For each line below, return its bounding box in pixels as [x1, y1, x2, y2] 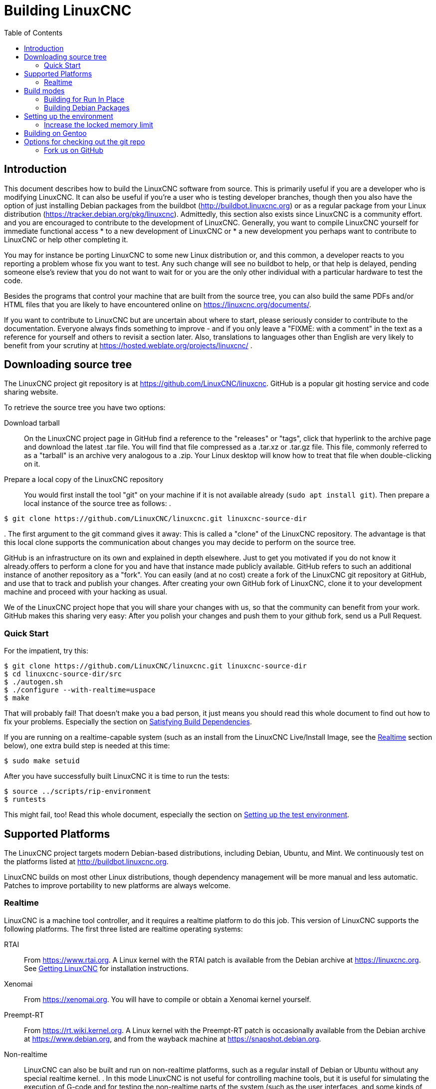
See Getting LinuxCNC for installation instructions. [24, 964, 189, 973]
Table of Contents [4, 28, 63, 37]
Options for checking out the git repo [24, 137, 145, 146]
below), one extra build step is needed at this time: [4, 741, 170, 750]
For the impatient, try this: [4, 646, 88, 655]
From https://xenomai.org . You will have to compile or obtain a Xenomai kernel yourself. [24, 995, 311, 1004]
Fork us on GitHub [44, 145, 104, 154]
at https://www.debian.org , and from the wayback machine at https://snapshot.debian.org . [24, 1034, 321, 1043]
